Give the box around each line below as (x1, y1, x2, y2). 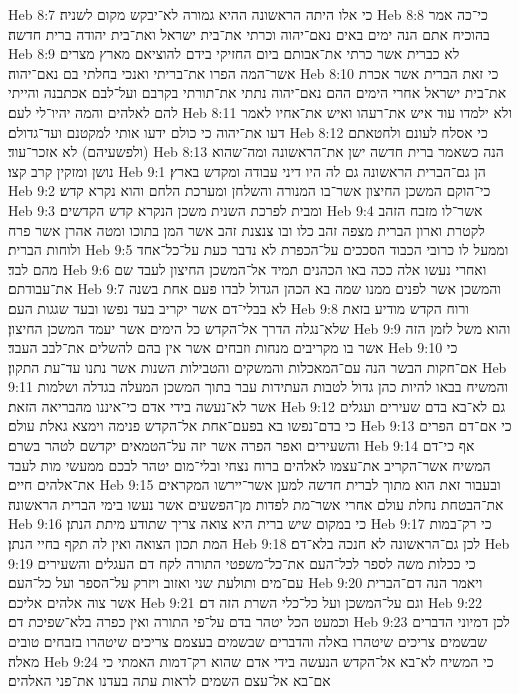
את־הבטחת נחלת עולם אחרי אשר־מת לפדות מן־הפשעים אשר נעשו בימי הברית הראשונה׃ (8, 493, 504, 514)
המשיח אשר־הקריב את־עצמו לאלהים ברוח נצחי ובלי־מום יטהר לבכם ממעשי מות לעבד (8, 454, 491, 475)
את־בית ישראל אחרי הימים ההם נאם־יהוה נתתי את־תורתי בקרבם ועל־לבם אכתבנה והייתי (8, 82, 507, 103)
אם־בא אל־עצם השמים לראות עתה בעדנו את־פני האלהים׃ (8, 670, 331, 691)
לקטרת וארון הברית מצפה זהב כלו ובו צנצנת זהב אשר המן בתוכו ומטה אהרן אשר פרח (8, 219, 485, 240)
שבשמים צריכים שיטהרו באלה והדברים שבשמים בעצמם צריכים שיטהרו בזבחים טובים (8, 631, 488, 651)
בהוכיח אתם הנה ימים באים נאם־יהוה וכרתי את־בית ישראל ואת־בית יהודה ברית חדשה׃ (8, 23, 490, 44)
